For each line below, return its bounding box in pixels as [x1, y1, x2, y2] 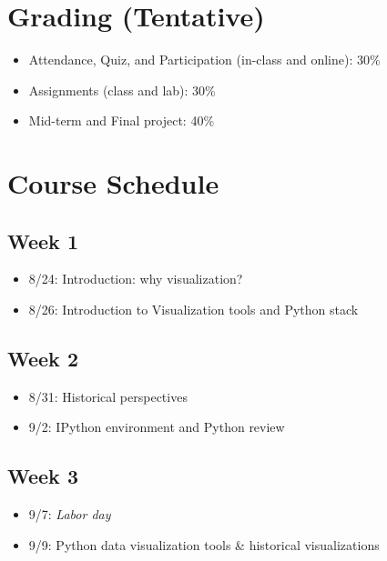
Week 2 [7, 345, 78, 373]
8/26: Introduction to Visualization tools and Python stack [28, 300, 359, 319]
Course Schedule [7, 165, 219, 202]
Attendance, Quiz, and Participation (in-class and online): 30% [28, 50, 381, 69]
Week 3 [7, 462, 78, 490]
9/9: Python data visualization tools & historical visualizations [28, 535, 380, 554]
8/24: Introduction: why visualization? [28, 269, 243, 288]
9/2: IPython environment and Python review [28, 417, 285, 436]
